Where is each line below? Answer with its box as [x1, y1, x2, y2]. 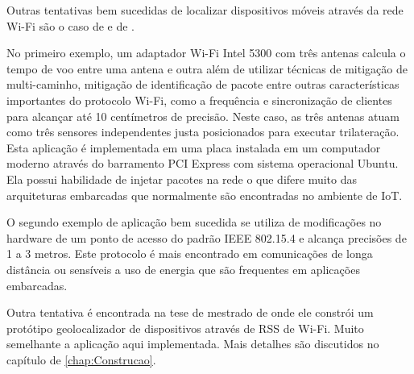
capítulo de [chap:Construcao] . [6, 351, 156, 368]
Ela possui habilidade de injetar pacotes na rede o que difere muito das [6, 170, 358, 187]
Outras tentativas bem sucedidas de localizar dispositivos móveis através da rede [6, 2, 404, 18]
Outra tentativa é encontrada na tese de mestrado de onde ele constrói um [6, 304, 374, 321]
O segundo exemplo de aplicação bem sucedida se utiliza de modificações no [6, 214, 382, 231]
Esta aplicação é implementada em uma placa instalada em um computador [6, 139, 381, 156]
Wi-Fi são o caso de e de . [6, 17, 135, 34]
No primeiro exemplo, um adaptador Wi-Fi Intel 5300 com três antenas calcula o [6, 44, 406, 61]
